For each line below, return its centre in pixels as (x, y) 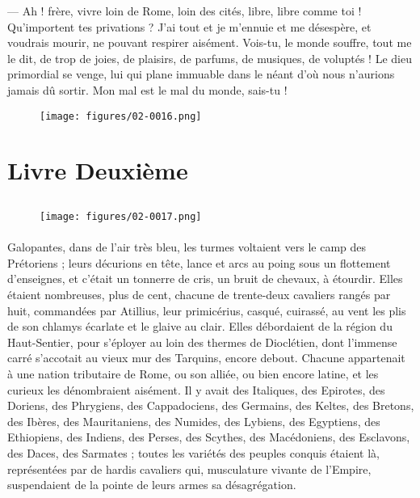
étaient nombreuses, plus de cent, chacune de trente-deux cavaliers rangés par (199, 295)
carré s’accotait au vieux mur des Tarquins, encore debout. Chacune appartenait (206, 358)
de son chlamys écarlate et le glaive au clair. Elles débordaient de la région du (200, 326)
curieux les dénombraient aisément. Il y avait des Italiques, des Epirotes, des (196, 389)
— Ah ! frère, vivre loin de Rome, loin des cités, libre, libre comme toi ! (185, 11)
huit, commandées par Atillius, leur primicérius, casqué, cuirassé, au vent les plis (207, 310)
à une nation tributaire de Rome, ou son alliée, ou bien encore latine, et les (193, 373)
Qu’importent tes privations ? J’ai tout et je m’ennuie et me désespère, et (189, 26)
